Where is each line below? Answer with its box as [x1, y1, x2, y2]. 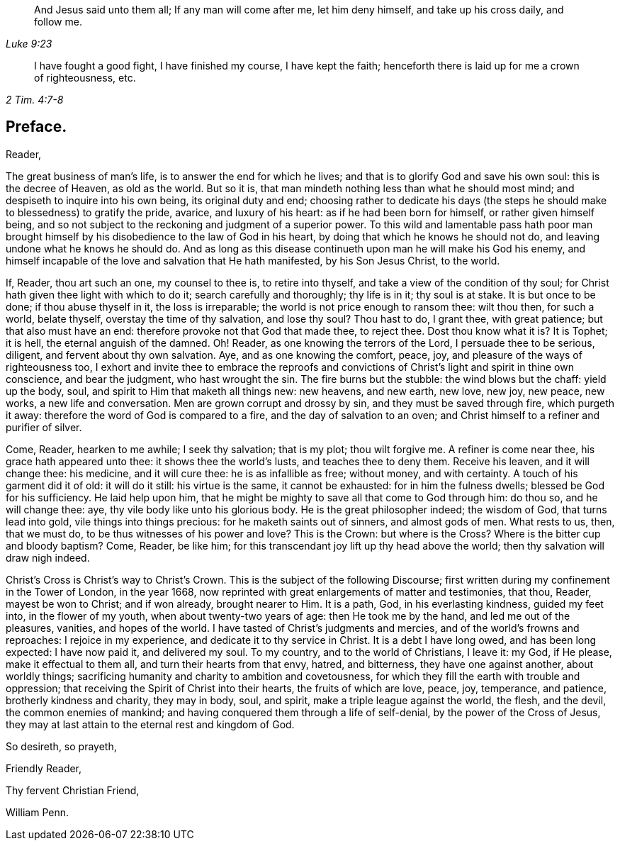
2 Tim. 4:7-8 [6, 94, 64, 106]
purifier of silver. [6, 421, 82, 433]
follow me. [34, 16, 82, 28]
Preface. [6, 118, 67, 136]
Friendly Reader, [6, 762, 82, 774]
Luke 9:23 [6, 38, 52, 50]
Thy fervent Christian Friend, [6, 784, 140, 796]
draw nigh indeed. [6, 551, 90, 564]
